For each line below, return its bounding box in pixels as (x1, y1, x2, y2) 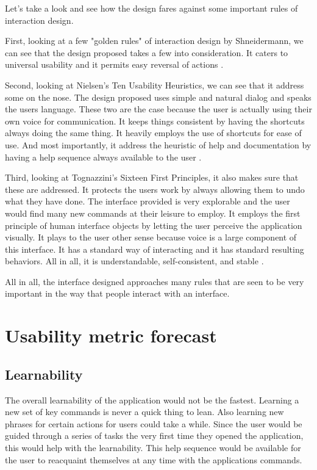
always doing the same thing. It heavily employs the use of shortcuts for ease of (5, 126, 302, 139)
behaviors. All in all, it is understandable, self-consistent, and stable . (5, 255, 264, 267)
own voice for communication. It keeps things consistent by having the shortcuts (5, 114, 305, 127)
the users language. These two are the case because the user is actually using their (5, 103, 312, 115)
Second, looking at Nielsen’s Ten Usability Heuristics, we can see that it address (5, 78, 304, 91)
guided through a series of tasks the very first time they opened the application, (5, 429, 304, 442)
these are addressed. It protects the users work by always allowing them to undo (5, 183, 305, 195)
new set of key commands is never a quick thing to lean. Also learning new (5, 405, 284, 418)
